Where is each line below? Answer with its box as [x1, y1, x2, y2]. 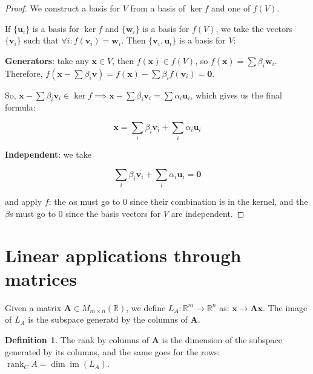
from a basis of [130, 2, 185, 14]
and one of [211, 2, 251, 14]
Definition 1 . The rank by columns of [5, 333, 150, 346]
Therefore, [5, 66, 43, 79]
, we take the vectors [216, 22, 292, 34]
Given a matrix [5, 301, 62, 314]
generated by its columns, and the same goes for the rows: [5, 345, 220, 358]
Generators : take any [5, 54, 89, 66]
